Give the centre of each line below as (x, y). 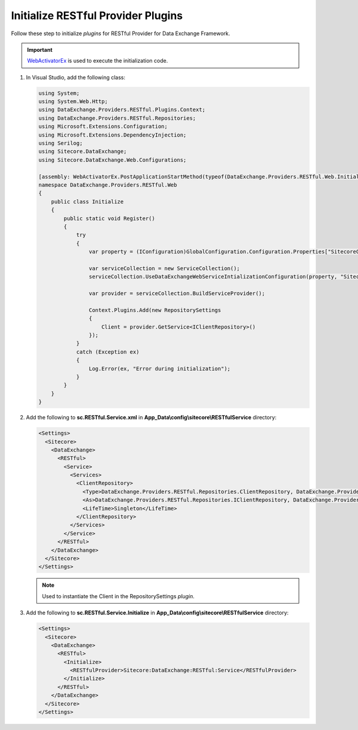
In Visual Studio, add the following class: (75, 77)
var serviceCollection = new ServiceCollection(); (164, 268)
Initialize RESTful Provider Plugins (97, 16)
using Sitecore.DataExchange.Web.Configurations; (112, 160)
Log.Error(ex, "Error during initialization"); (160, 369)
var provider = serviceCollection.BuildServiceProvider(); (177, 293)
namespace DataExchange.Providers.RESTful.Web (108, 185)
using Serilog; (61, 143)
